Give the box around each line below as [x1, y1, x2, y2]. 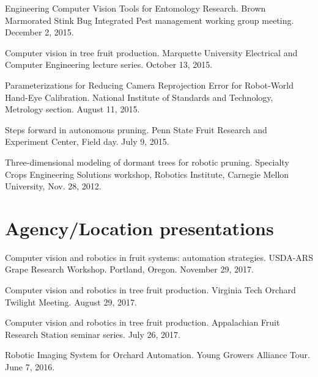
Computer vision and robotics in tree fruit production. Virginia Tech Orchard [5, 284, 296, 296]
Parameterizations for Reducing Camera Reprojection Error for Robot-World [5, 78, 294, 91]
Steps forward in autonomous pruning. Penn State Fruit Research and [5, 123, 267, 136]
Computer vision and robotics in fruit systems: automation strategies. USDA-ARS [5, 251, 313, 263]
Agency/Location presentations [5, 215, 274, 240]
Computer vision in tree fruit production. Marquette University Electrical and [5, 46, 298, 59]
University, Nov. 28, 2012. [5, 180, 102, 192]
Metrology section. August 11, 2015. [5, 103, 140, 115]
